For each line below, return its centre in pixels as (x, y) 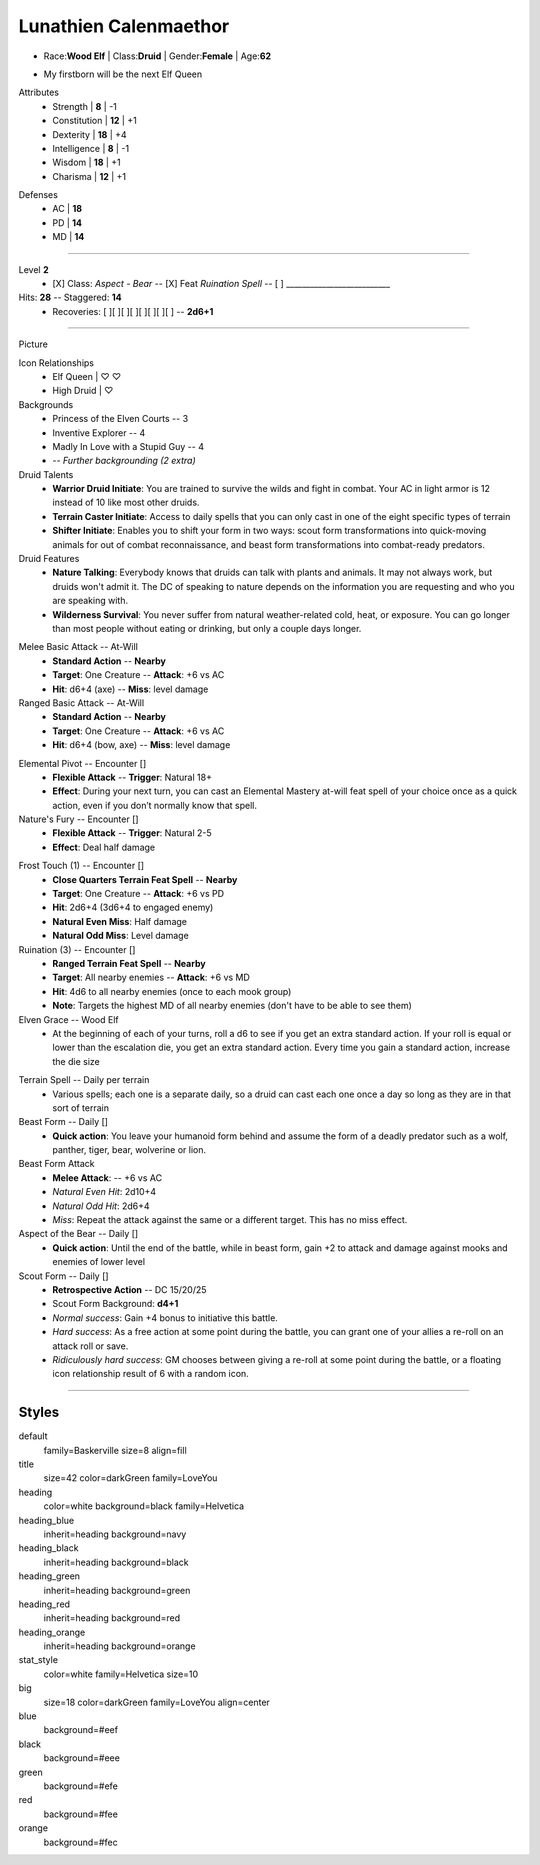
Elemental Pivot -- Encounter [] (82, 763)
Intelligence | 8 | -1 (91, 148)
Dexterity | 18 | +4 (89, 134)
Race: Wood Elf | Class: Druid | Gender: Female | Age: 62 (157, 56)
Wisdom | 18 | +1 (86, 162)
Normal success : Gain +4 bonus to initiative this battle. (165, 1317)
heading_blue (46, 1520)
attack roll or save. (90, 1346)
